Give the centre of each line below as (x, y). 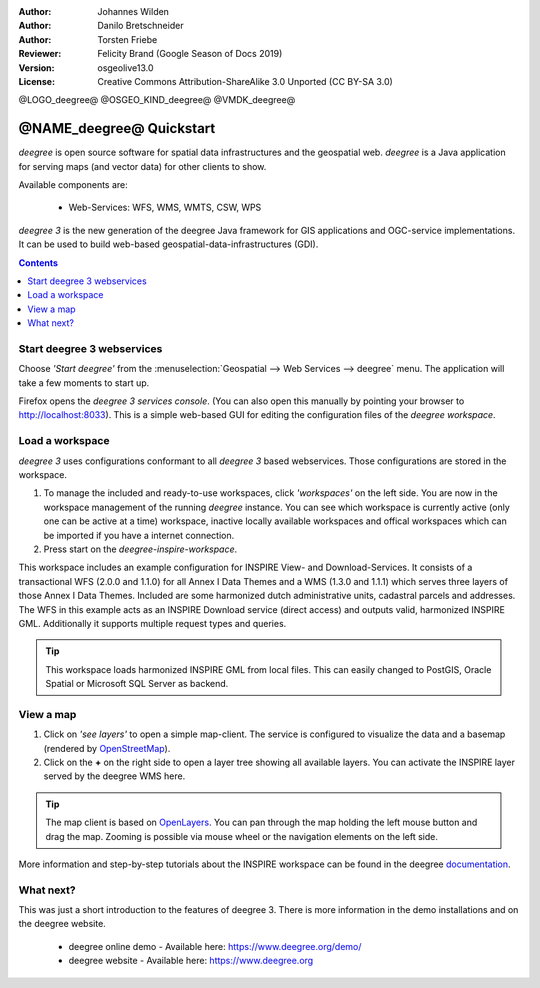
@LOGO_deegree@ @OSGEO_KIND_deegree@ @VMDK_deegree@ (157, 100)
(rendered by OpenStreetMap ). (107, 748)
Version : (36, 67)
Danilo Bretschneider (140, 26)
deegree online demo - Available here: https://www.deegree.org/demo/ (215, 946)
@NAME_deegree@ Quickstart (117, 128)
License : (36, 81)
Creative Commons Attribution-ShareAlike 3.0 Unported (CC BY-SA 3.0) (245, 81)
